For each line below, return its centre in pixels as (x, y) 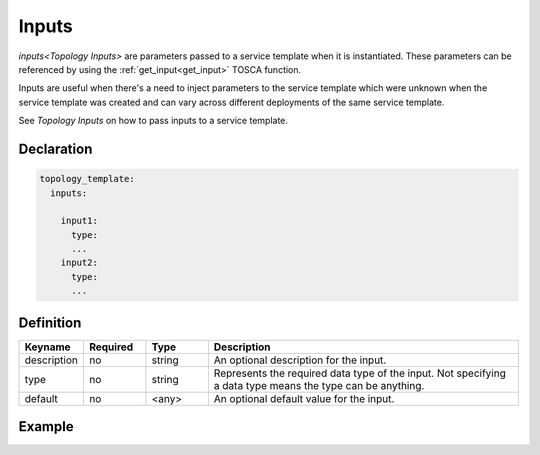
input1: (79, 221)
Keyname (47, 347)
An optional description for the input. (300, 360)
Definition (50, 322)
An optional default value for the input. (304, 398)
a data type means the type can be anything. (319, 385)
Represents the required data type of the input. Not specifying (360, 373)
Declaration (55, 148)
